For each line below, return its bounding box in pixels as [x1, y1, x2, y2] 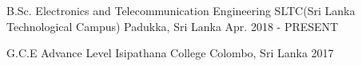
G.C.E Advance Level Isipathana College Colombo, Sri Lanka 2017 [6, 45, 334, 61]
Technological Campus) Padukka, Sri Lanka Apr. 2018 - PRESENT [6, 17, 339, 34]
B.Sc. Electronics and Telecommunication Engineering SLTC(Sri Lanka [6, 2, 356, 18]
